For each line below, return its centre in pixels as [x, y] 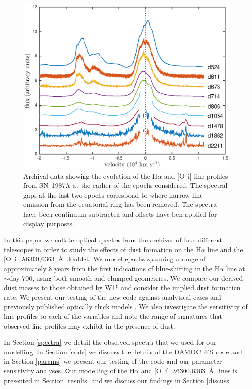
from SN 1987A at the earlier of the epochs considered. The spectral [126, 185]
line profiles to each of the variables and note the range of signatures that [113, 316]
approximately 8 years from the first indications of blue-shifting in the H [112, 269]
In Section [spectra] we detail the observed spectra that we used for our [110, 342]
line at [235, 269]
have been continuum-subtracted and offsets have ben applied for [120, 214]
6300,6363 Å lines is [207, 370]
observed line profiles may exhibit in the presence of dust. [90, 325]
